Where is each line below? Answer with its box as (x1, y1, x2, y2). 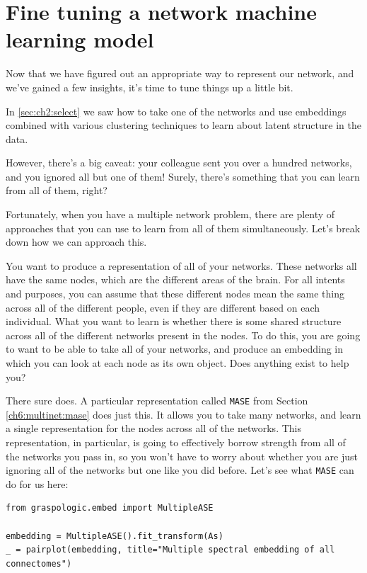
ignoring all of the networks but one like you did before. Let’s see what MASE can (6, 463, 354, 477)
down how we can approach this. (6, 234, 147, 249)
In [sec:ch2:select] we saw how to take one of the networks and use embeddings (6, 103, 346, 118)
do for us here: (6, 476, 69, 491)
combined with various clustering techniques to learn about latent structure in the (6, 118, 361, 132)
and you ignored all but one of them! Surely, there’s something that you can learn (6, 169, 360, 183)
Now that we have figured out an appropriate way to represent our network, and (6, 66, 354, 81)
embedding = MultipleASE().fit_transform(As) (6, 531, 223, 541)
